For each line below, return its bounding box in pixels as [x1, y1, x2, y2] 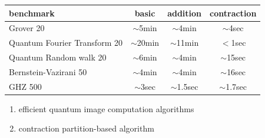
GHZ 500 [9, 80, 42, 92]
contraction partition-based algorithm [18, 122, 154, 134]
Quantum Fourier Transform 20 [9, 36, 122, 49]
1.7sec [226, 80, 247, 92]
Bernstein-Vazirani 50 [9, 65, 87, 78]
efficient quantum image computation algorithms [18, 102, 194, 115]
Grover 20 [9, 22, 45, 34]
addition [167, 6, 202, 19]
